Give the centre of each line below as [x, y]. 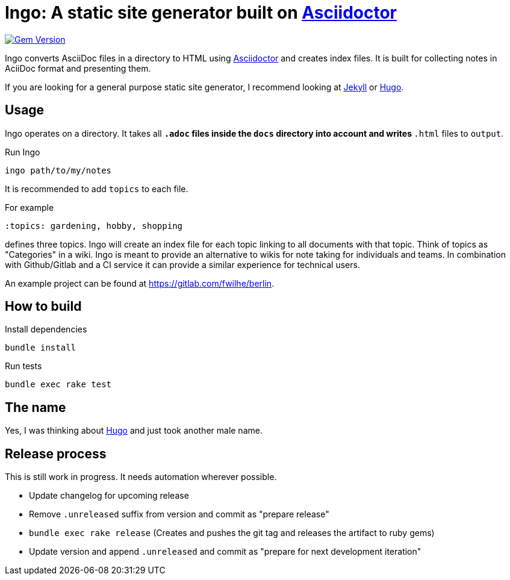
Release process [56, 454]
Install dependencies [46, 329]
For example [30, 207]
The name [36, 407]
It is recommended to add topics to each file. [97, 189]
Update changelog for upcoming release [109, 496]
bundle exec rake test [58, 385]
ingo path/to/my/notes [58, 170]
